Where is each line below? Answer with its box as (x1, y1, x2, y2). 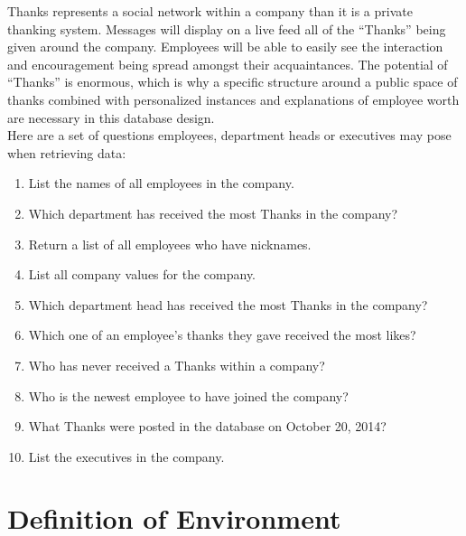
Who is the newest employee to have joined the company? (28, 386, 349, 405)
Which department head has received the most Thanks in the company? (28, 295, 428, 314)
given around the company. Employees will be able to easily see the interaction (7, 37, 443, 56)
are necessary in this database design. (7, 108, 215, 127)
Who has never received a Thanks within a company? (28, 355, 325, 374)
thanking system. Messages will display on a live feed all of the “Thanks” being (7, 19, 446, 38)
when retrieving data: (7, 143, 126, 162)
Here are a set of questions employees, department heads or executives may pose (7, 126, 452, 145)
